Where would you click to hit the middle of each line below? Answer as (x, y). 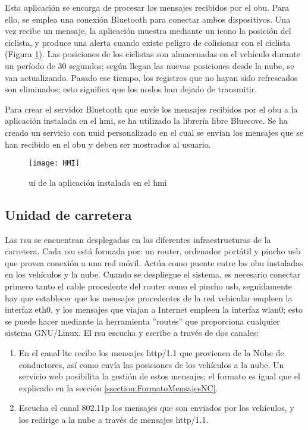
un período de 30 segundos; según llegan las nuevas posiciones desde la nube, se (150, 65)
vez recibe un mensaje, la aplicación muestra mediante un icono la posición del (148, 31)
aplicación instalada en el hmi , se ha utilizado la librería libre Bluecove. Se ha (146, 121)
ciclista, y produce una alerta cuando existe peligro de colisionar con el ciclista (148, 42)
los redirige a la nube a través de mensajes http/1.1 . (114, 419)
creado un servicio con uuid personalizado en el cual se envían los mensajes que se (154, 132)
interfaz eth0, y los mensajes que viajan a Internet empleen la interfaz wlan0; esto (154, 309)
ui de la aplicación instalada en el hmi (98, 182)
